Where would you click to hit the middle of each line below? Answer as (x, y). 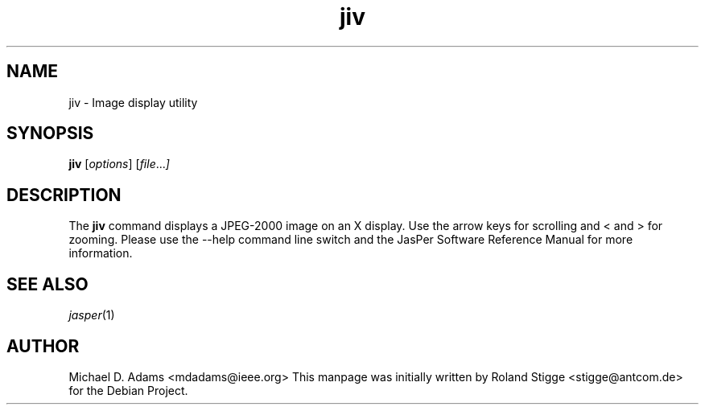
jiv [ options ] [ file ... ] (119, 164)
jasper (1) (92, 315)
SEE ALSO (47, 284)
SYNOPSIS (50, 134)
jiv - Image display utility (133, 102)
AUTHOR (43, 346)
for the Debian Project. (128, 390)
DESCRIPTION (64, 195)
